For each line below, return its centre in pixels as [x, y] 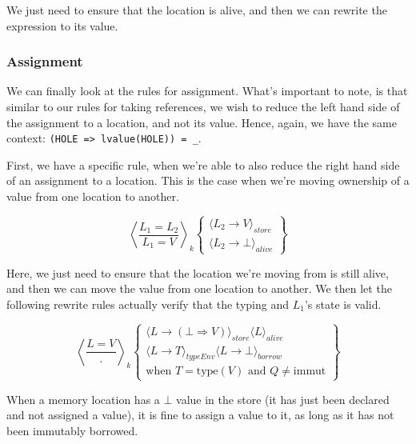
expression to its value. [62, 25]
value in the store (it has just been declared [283, 399]
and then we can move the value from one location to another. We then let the [199, 288]
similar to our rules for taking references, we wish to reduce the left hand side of [203, 106]
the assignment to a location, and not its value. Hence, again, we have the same [202, 122]
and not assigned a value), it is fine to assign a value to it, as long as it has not [200, 415]
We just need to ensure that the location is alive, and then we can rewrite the [197, 10]
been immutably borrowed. [72, 430]
